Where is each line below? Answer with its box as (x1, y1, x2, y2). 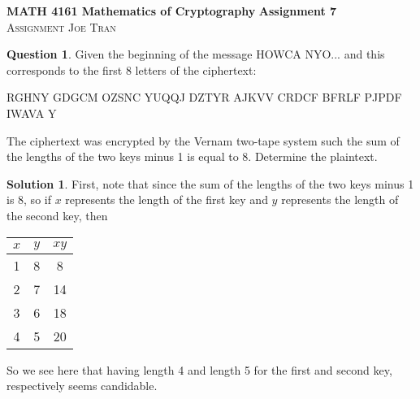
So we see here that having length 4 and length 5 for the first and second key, (6, 361, 392, 378)
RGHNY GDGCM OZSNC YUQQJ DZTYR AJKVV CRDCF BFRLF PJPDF (6, 89, 402, 106)
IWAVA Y (6, 104, 57, 121)
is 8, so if (6, 191, 51, 208)
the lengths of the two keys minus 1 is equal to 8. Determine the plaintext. (6, 148, 378, 165)
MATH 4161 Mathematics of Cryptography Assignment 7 (6, 2, 337, 19)
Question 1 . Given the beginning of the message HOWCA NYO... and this (6, 46, 385, 63)
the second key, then (6, 206, 108, 223)
